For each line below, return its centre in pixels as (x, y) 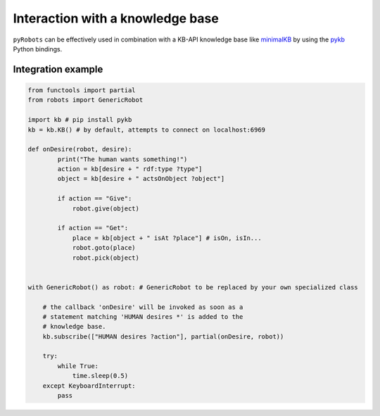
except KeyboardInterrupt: (89, 386)
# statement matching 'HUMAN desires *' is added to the (143, 316)
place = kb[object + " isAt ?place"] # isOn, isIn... (167, 238)
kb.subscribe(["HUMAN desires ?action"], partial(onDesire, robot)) (163, 336)
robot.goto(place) (104, 248)
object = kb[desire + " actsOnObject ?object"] (141, 179)
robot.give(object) (106, 208)
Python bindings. (38, 49)
